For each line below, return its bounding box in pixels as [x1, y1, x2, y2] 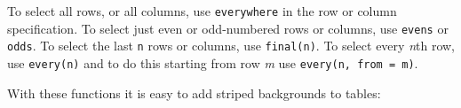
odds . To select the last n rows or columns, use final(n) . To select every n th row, [7, 36, 456, 55]
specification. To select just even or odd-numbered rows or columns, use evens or [7, 19, 449, 37]
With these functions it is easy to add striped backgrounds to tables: [7, 83, 381, 102]
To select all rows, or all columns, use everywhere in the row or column [7, 2, 397, 19]
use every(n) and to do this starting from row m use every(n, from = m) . [7, 53, 418, 72]
